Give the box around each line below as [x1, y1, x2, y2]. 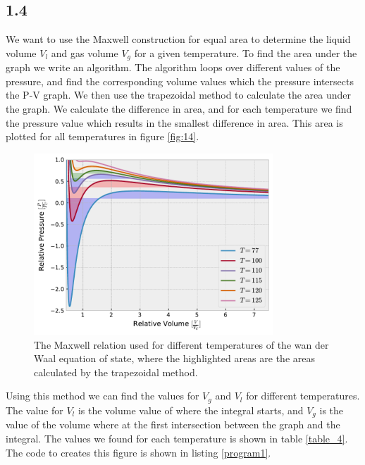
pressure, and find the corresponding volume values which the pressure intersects [6, 73, 354, 88]
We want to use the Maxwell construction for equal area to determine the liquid [6, 32, 351, 46]
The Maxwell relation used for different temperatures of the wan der [34, 337, 329, 352]
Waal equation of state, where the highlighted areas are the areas [34, 351, 315, 366]
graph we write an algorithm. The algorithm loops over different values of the [6, 60, 340, 75]
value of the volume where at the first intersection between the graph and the [6, 417, 340, 432]
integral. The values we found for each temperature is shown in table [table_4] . [6, 430, 348, 445]
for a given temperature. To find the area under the [134, 45, 357, 60]
